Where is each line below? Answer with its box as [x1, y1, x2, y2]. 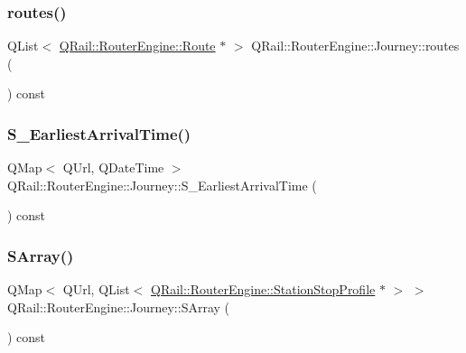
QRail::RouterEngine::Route [59, 36, 216, 55]
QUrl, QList [62, 280, 130, 299]
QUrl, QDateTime [62, 158, 164, 177]
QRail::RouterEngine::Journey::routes [251, 36, 460, 55]
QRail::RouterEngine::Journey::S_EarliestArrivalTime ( [7, 175, 317, 194]
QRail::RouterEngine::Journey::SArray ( [7, 297, 230, 316]
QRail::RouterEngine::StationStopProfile [150, 280, 376, 299]
